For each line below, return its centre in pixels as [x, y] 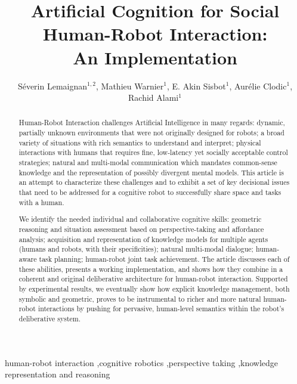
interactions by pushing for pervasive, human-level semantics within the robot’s [161, 309]
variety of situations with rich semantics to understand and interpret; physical [140, 142]
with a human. [41, 202]
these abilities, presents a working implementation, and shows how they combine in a [151, 269]
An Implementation [155, 57]
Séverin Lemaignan [52, 86]
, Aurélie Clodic [258, 86]
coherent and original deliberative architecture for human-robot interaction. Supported [153, 279]
